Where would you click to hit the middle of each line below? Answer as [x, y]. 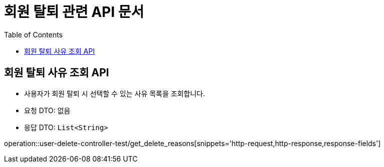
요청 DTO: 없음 [47, 110]
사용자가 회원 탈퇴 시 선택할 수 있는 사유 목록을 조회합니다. [115, 93]
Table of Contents [34, 34]
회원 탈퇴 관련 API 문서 [74, 12]
